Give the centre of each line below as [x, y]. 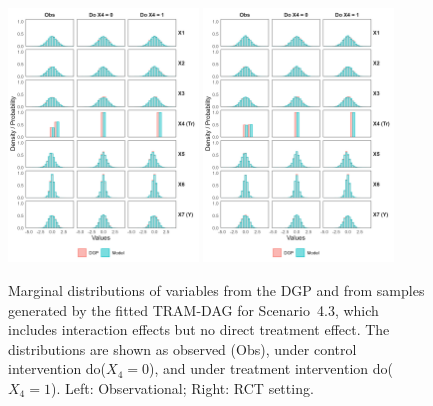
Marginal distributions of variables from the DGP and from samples [216, 289]
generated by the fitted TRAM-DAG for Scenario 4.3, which [193, 309]
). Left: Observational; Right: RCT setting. [182, 387]
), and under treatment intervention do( [271, 368]
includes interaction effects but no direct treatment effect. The [199, 329]
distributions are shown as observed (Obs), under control [182, 348]
